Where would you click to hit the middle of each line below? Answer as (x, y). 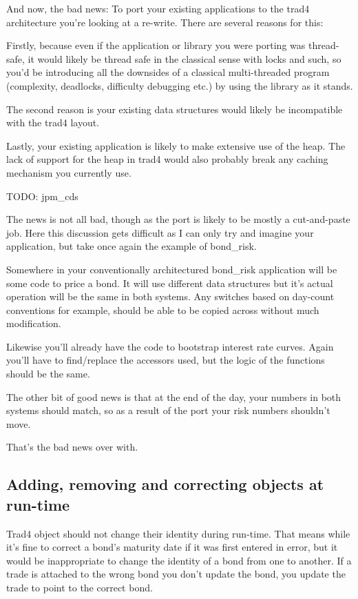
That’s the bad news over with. (72, 447)
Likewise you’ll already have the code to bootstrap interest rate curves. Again (170, 346)
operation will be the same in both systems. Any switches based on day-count (170, 296)
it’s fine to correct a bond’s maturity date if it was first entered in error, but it (172, 547)
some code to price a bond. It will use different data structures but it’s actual (170, 283)
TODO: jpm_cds (42, 196)
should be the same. (48, 374)
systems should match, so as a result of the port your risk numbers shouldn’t (168, 410)
